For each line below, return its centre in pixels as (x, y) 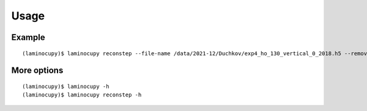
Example (28, 37)
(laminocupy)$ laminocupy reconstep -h (82, 95)
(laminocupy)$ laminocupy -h (66, 86)
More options (37, 71)
